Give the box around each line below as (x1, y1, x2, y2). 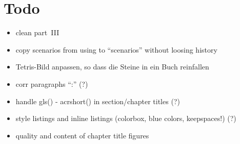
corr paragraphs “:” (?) (15, 78, 88, 89)
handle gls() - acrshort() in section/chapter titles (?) (15, 95, 180, 106)
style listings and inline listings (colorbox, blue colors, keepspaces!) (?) (15, 113, 236, 124)
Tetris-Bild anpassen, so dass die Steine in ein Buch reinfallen (15, 61, 209, 72)
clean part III (15, 27, 59, 38)
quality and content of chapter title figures (15, 130, 149, 140)
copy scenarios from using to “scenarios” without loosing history (15, 44, 217, 55)
